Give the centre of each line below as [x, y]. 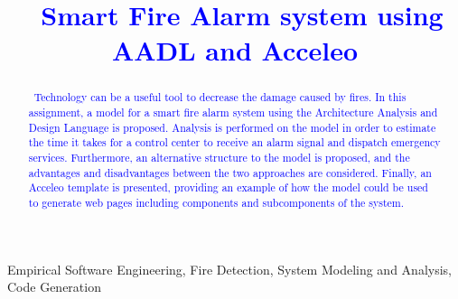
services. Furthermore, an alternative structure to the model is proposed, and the [219, 157]
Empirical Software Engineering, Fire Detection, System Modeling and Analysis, [229, 269]
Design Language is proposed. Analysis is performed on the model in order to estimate [232, 127]
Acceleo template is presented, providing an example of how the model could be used [228, 187]
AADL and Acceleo [235, 50]
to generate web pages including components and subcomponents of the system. [216, 202]
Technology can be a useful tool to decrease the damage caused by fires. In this [220, 97]
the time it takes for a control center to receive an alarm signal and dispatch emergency [234, 142]
